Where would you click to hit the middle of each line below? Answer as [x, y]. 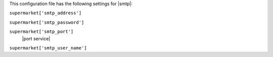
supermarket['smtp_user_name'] [48, 48]
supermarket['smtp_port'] [41, 32]
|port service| [36, 38]
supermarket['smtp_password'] [47, 22]
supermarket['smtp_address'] [45, 13]
